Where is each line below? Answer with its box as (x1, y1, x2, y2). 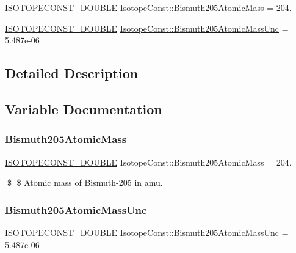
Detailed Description (5, 64, 139, 82)
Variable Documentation (5, 99, 162, 118)
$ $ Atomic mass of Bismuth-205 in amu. (7, 176, 163, 189)
